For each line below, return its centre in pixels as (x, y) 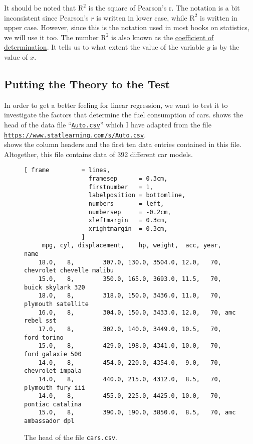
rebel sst (40, 321)
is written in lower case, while (142, 17)
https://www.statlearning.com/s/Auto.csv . (75, 134)
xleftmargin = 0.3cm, (128, 220)
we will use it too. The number (51, 37)
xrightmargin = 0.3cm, (128, 229)
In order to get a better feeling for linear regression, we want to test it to (116, 105)
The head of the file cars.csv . (71, 437)
